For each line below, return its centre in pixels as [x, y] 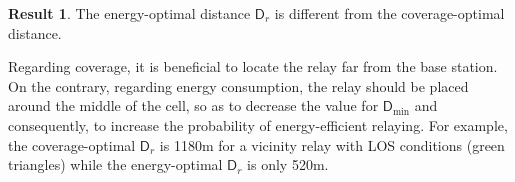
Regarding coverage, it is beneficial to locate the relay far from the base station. [253, 66]
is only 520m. [288, 164]
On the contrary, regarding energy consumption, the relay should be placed [238, 85]
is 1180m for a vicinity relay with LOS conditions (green [332, 144]
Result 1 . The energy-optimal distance [129, 13]
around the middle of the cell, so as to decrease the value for [193, 105]
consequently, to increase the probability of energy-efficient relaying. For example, [258, 124]
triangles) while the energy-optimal [115, 164]
